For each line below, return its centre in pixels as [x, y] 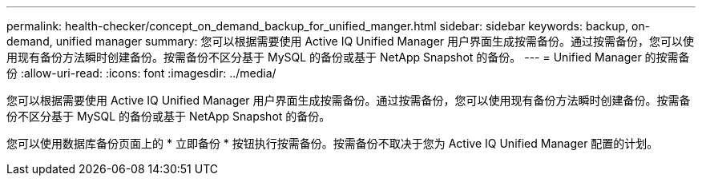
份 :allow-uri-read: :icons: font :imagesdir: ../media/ [141, 73]
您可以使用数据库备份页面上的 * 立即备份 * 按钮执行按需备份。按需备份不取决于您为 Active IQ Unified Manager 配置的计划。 [333, 143]
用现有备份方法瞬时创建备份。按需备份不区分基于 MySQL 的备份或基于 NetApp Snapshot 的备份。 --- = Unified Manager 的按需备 [348, 57]
